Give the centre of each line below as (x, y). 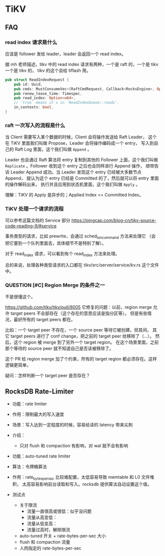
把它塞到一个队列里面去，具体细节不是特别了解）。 (56, 243)
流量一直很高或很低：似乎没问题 (59, 511)
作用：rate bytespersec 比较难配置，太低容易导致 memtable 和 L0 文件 (81, 478)
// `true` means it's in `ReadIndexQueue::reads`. (67, 103)
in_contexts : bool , (34, 107)
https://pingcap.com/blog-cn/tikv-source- (114, 221)
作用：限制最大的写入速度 (38, 414)
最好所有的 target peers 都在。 (44, 320)
